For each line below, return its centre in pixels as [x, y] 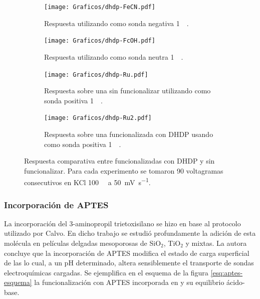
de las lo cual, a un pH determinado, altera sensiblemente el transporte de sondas [129, 263]
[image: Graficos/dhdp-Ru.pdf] [96, 74]
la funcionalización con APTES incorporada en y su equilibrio [129, 282]
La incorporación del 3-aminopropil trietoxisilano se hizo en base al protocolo [122, 223]
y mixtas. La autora [216, 243]
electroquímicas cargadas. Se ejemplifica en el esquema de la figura [106, 272]
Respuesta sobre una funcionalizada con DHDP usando [129, 134]
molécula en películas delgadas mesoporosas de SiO [83, 243]
